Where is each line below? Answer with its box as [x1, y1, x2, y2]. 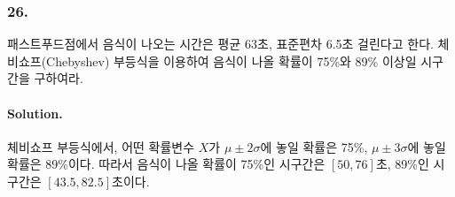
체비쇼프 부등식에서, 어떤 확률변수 [7, 137, 195, 155]
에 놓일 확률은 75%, [260, 137, 368, 155]
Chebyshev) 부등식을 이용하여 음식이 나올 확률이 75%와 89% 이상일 [46, 51, 417, 70]
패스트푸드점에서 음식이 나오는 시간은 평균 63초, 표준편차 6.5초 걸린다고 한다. [7, 34, 434, 53]
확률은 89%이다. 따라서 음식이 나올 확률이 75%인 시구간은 [7, 155, 326, 173]
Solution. [7, 103, 63, 122]
